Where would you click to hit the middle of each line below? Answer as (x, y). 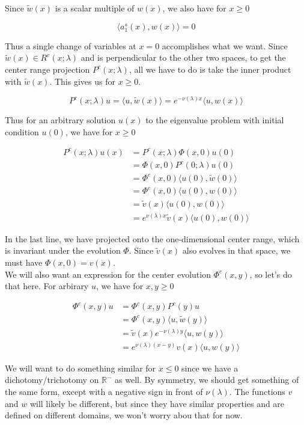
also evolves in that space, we (236, 250)
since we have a (210, 368)
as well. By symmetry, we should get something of (207, 380)
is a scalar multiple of (95, 8)
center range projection (47, 69)
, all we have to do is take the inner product (210, 69)
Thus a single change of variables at (71, 45)
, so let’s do (271, 274)
